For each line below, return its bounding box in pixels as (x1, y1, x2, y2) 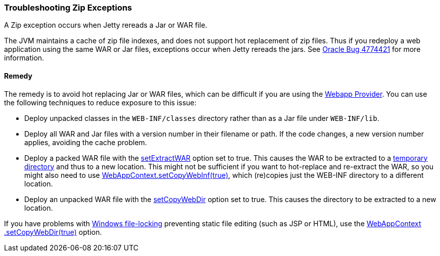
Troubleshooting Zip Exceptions (4, 3, 132, 13)
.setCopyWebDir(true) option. (4, 227, 102, 236)
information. (4, 53, 44, 62)
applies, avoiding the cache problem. (24, 138, 147, 147)
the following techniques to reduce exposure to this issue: (4, 98, 197, 107)
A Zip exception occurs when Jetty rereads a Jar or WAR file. (4, 21, 208, 30)
